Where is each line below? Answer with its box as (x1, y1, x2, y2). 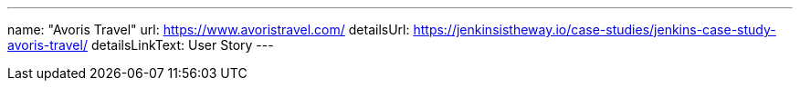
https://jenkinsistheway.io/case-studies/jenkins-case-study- (413, 22, 776, 37)
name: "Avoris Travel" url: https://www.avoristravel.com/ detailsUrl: (7, 22, 410, 37)
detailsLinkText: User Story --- (90, 37, 274, 53)
